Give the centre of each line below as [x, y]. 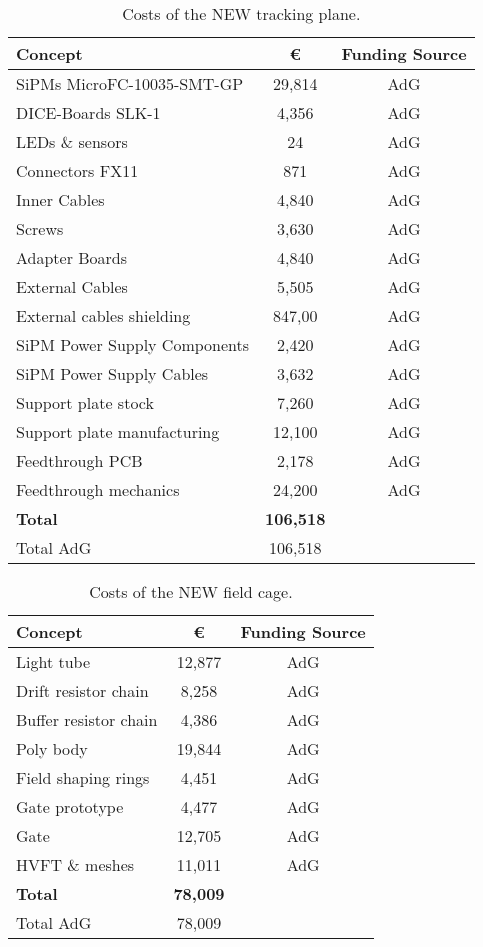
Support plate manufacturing [118, 431]
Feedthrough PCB [79, 460]
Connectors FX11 [77, 170]
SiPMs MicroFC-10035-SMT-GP [130, 83]
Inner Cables [60, 199]
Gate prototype [70, 806]
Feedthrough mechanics [98, 489]
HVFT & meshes [75, 864]
